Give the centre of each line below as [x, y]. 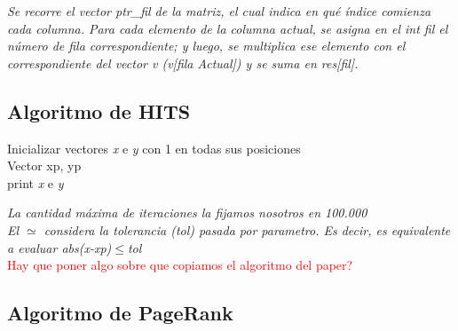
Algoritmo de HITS [99, 110]
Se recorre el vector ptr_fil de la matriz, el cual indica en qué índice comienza [219, 11]
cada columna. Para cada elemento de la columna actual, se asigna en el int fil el [228, 28]
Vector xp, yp [44, 165]
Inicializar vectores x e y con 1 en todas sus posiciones [154, 148]
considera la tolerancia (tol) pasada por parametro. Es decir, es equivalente [247, 229]
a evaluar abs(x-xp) [59, 247]
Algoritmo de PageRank [120, 313]
